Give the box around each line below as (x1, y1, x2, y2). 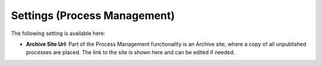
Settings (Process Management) (11, 9, 175, 22)
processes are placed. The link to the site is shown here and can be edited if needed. (26, 49, 236, 56)
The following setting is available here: (11, 30, 106, 37)
